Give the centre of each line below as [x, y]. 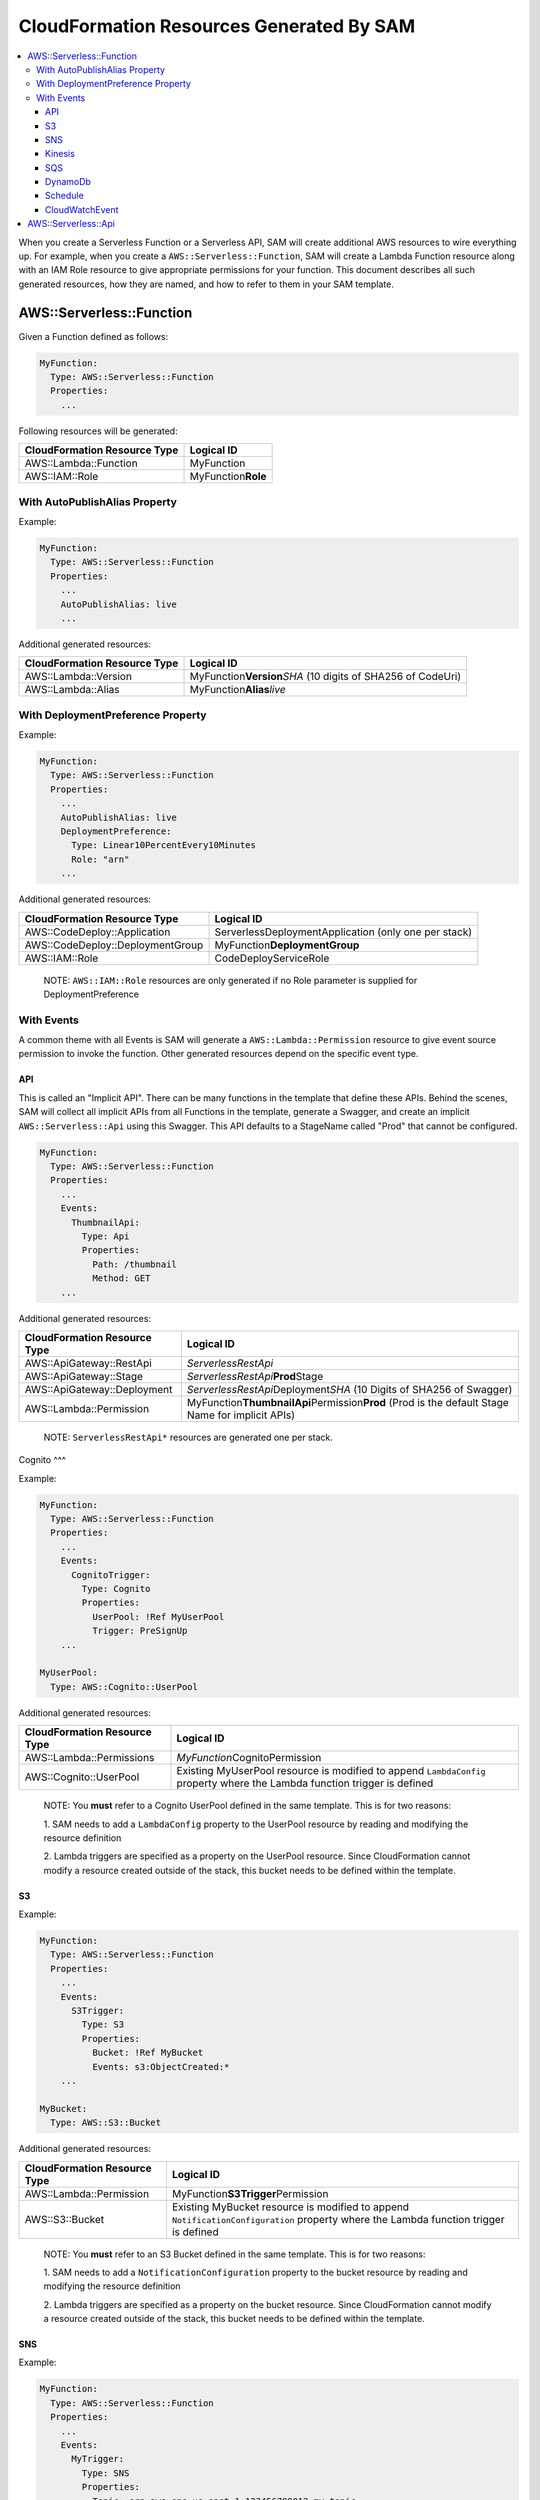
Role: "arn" [100, 859]
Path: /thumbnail [134, 1264]
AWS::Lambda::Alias [72, 690]
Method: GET [121, 1278]
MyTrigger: [98, 2459]
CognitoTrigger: [111, 1574]
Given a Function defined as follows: [93, 336]
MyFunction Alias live [237, 690]
